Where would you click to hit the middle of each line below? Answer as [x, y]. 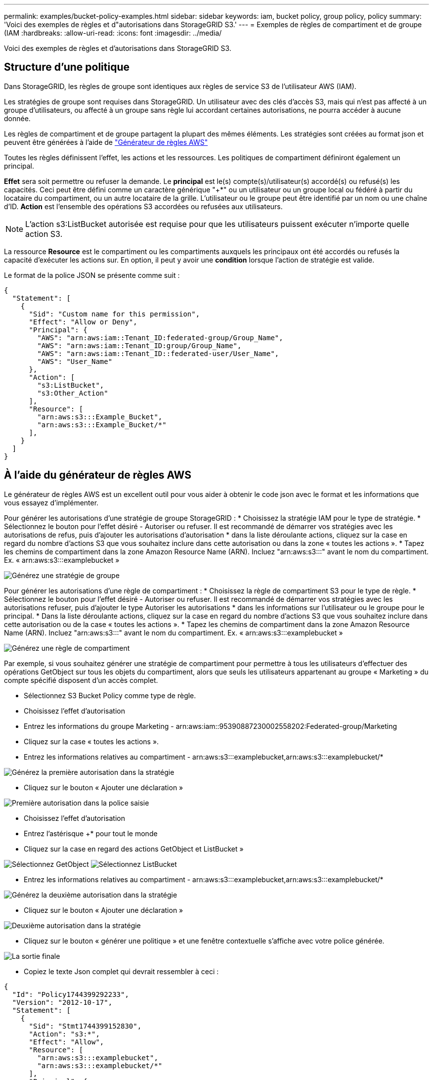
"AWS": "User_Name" [75, 361]
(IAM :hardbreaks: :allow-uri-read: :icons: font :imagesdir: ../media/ [113, 33]
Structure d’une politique [67, 67]
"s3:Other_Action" [73, 393]
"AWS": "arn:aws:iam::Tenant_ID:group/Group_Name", [139, 345]
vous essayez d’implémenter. [51, 502]
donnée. [17, 118]
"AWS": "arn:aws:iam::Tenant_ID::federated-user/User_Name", [158, 353]
